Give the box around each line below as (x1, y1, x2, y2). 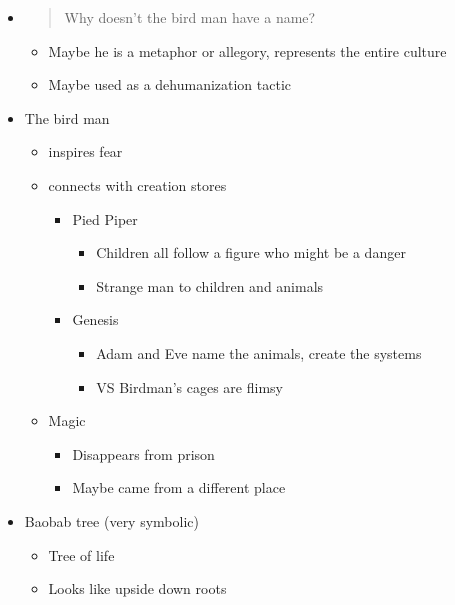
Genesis (72, 309, 119, 330)
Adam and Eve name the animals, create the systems (96, 342, 422, 363)
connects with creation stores (48, 174, 227, 195)
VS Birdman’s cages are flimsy (96, 376, 283, 397)
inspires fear (48, 141, 123, 162)
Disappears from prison (72, 443, 215, 464)
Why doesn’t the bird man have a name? (64, 7, 316, 27)
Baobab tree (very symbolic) (24, 510, 199, 531)
